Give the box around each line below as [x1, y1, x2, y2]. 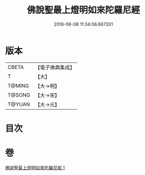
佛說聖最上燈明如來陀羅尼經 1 [5, 165, 65, 171]
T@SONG [7, 91, 31, 98]
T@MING [7, 82, 29, 89]
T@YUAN [7, 101, 30, 108]
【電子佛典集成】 [35, 64, 75, 71]
